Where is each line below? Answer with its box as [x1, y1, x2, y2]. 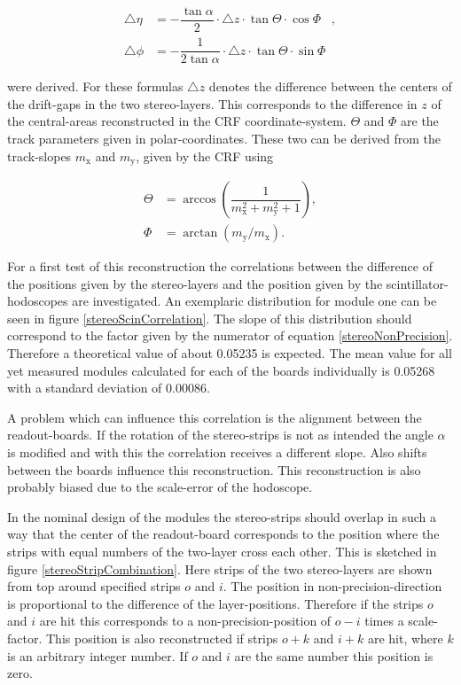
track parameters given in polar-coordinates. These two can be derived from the [7, 128, 441, 147]
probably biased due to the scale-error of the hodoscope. [7, 478, 313, 496]
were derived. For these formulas [7, 77, 184, 96]
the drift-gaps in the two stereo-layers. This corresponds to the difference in [7, 94, 418, 113]
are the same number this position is [234, 646, 434, 665]
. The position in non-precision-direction [223, 577, 442, 595]
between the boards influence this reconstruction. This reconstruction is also [7, 460, 421, 479]
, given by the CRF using [136, 146, 274, 165]
